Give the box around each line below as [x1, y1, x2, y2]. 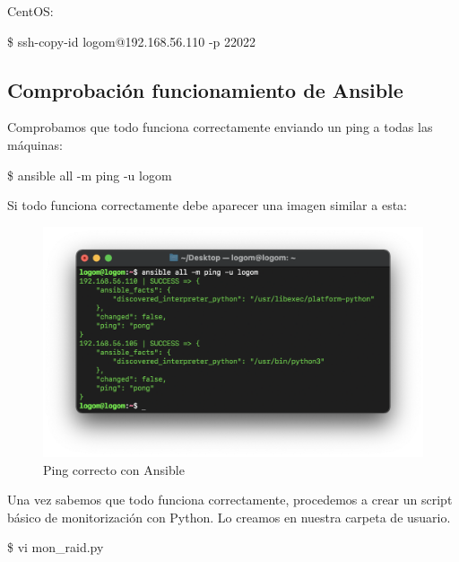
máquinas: [7, 135, 63, 154]
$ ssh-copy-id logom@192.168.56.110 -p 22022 [7, 31, 256, 50]
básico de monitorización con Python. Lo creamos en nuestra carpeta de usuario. [7, 507, 451, 526]
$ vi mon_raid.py [7, 538, 104, 557]
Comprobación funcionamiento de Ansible [7, 75, 403, 103]
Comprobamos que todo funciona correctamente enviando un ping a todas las [7, 118, 433, 136]
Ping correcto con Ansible [43, 460, 185, 479]
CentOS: [7, 2, 54, 20]
